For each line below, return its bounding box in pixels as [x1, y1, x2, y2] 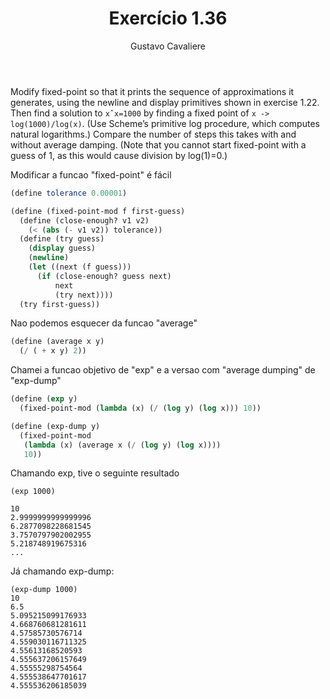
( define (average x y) [10, 337, 105, 347]
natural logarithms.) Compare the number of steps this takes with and [10, 128, 297, 140]
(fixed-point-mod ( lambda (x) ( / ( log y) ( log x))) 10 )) [19, 403, 262, 414]
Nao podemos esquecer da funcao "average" [10, 317, 198, 329]
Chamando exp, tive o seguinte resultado [10, 467, 180, 479]
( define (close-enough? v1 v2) [19, 215, 150, 226]
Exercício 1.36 [108, 7, 228, 30]
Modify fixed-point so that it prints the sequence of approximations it [10, 85, 295, 97]
